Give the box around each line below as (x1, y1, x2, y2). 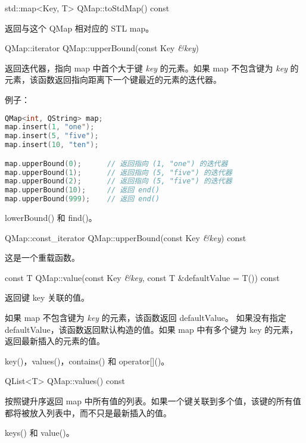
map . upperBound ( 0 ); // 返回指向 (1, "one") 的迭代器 (5, 159, 228, 168)
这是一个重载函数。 (5, 251, 80, 264)
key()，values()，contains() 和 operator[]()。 (5, 354, 170, 367)
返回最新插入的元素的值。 (5, 335, 105, 347)
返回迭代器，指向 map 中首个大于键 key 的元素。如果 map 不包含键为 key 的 (5, 61, 299, 74)
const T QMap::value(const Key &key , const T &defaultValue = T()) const (5, 271, 280, 283)
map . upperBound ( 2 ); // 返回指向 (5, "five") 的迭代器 (5, 177, 232, 186)
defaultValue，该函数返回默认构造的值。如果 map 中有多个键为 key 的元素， (5, 323, 298, 335)
